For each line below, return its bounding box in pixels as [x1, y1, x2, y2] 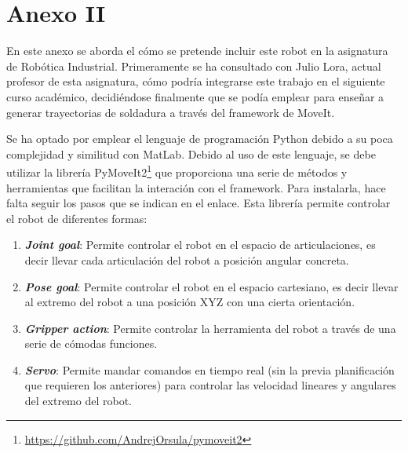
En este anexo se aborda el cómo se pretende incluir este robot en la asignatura [6, 42, 388, 59]
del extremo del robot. [24, 393, 132, 409]
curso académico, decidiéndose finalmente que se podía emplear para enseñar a [6, 88, 384, 104]
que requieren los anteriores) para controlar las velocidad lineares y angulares [24, 377, 396, 393]
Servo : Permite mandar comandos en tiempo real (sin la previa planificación [24, 361, 395, 378]
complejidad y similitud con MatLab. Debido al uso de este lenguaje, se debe [6, 145, 376, 162]
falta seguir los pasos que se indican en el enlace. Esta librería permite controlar [6, 195, 391, 211]
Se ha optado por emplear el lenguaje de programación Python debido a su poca [6, 130, 393, 147]
